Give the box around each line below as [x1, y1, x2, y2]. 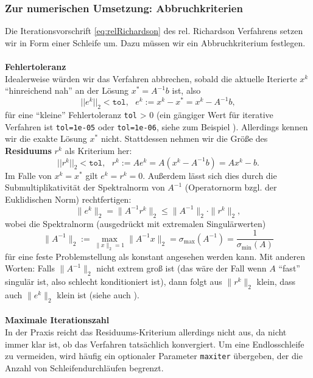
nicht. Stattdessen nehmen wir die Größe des [100, 132, 268, 145]
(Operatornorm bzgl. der [185, 181, 277, 194]
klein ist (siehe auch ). [57, 289, 139, 301]
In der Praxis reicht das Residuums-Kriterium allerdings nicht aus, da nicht [5, 326, 287, 338]
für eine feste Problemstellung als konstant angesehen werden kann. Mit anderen [5, 250, 306, 262]
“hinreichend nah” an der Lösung [5, 84, 128, 97]
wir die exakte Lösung [5, 132, 87, 145]
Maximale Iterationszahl [5, 313, 110, 326]
